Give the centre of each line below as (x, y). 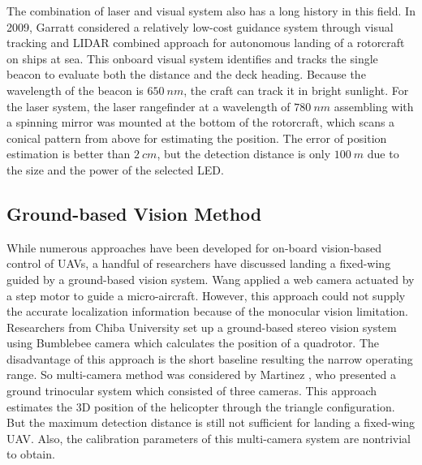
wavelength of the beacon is (75, 90)
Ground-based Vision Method (134, 213)
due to (383, 154)
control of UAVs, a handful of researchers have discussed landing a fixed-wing (199, 263)
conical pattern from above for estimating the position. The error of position (197, 138)
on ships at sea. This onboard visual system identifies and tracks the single (192, 58)
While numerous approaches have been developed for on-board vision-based (194, 247)
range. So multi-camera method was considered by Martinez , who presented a (201, 375)
